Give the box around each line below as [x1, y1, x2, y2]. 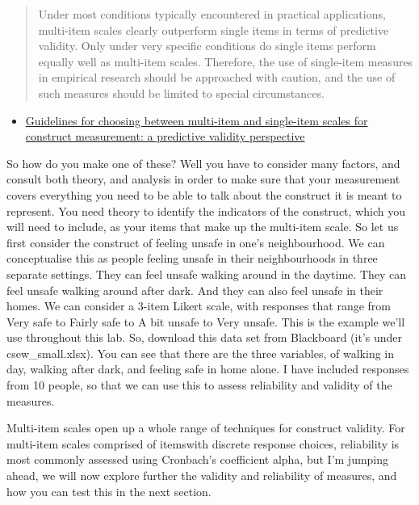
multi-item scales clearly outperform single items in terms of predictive [38, 21, 389, 38]
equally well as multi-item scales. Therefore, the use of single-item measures [38, 53, 413, 69]
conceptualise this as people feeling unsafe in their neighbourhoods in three [6, 250, 378, 267]
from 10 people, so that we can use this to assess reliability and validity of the [6, 377, 392, 393]
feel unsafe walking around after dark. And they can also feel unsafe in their [6, 281, 383, 298]
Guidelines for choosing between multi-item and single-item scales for [25, 112, 368, 128]
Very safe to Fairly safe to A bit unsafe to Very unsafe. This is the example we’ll [6, 313, 405, 330]
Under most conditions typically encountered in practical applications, [38, 6, 386, 22]
